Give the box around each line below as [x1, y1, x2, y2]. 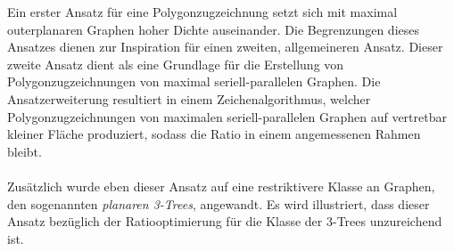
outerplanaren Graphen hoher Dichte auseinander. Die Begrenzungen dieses [7, 20, 419, 38]
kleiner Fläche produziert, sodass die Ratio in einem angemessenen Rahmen [7, 125, 421, 143]
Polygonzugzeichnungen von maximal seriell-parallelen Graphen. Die [7, 72, 381, 91]
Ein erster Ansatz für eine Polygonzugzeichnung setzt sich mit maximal [7, 3, 398, 20]
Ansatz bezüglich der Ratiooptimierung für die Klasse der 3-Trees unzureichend [7, 212, 442, 231]
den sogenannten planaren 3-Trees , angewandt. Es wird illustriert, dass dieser [7, 194, 430, 213]
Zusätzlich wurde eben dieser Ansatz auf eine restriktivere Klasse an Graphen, [7, 176, 435, 195]
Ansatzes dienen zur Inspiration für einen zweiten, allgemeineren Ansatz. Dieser [7, 37, 443, 56]
